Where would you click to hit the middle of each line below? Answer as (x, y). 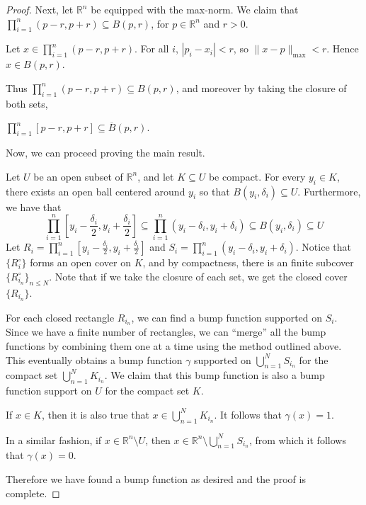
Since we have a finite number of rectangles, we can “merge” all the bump (166, 332)
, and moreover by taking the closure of (261, 87)
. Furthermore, (329, 191)
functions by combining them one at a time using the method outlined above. (174, 345)
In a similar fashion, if (54, 439)
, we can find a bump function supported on (227, 317)
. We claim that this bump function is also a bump (215, 375)
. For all (152, 49)
